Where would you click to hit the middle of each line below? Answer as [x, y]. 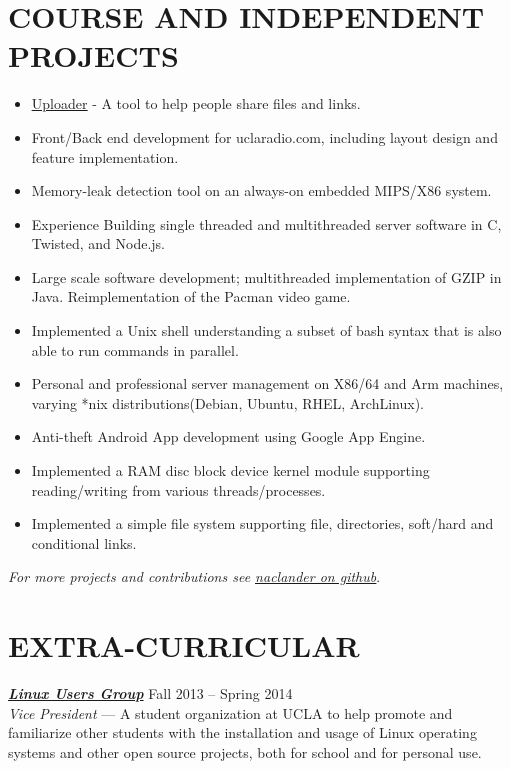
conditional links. [84, 542]
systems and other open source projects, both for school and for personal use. [245, 751]
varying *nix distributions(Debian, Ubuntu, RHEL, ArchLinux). [227, 402]
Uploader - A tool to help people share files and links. [196, 103]
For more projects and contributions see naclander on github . [194, 576]
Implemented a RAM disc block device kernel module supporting [230, 470]
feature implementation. [105, 156]
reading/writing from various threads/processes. [178, 489]
